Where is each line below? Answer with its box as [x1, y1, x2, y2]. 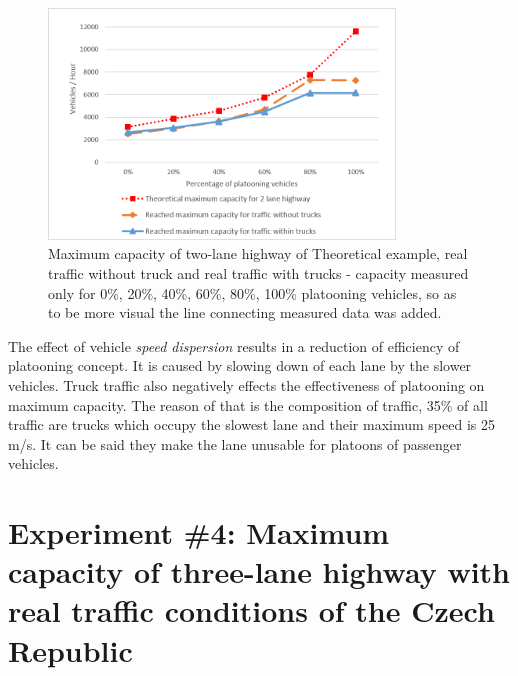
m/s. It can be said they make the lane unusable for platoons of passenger [8, 433, 462, 454]
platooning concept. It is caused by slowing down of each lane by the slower [8, 355, 472, 376]
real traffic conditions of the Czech [8, 590, 495, 631]
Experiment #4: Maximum [8, 512, 390, 553]
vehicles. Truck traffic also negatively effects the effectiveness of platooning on [8, 374, 485, 395]
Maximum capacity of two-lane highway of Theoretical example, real [48, 243, 468, 264]
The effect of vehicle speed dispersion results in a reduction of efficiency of [8, 335, 460, 356]
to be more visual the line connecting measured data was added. [48, 302, 442, 323]
